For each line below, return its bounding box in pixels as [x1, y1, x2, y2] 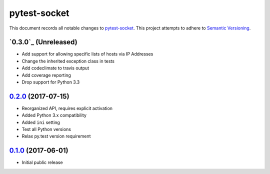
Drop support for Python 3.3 [21, 79, 80, 85]
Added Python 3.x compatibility [21, 112, 87, 118]
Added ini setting [21, 119, 60, 125]
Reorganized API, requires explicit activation [21, 105, 112, 111]
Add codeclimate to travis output [21, 65, 89, 71]
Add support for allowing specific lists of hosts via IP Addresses [21, 51, 153, 57]
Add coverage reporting [21, 72, 71, 78]
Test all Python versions [21, 126, 71, 132]
